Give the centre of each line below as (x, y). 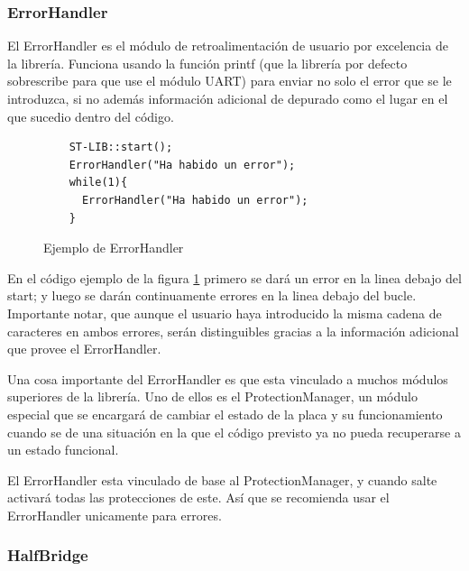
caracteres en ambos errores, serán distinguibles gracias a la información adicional (233, 331)
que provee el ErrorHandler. (84, 349)
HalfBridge (48, 555)
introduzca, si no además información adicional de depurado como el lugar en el (228, 98)
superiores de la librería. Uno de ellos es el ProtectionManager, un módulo (212, 396)
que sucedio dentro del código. (91, 116)
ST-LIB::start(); (121, 147)
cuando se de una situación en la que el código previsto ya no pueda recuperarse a (234, 432)
